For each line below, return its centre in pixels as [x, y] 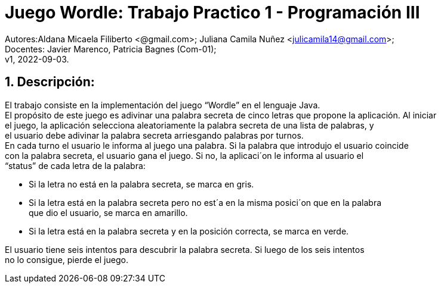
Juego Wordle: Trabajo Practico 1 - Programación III [212, 12]
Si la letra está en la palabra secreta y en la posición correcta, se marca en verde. [189, 231]
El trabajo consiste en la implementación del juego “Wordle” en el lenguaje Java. [163, 105]
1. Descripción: [50, 82]
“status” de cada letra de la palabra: [75, 165]
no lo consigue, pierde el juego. [67, 259]
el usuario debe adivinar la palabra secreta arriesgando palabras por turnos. [154, 135]
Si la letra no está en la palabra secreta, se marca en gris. [141, 184]
